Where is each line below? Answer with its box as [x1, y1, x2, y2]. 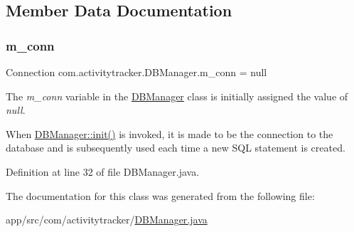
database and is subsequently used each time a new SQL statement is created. [6, 140, 345, 155]
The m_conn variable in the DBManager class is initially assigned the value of [6, 88, 348, 103]
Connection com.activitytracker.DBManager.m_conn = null [6, 65, 267, 79]
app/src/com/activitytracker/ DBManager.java [6, 212, 208, 227]
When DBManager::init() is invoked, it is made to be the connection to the [6, 126, 333, 141]
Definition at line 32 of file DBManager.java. [6, 164, 200, 179]
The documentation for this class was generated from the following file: [6, 188, 315, 203]
